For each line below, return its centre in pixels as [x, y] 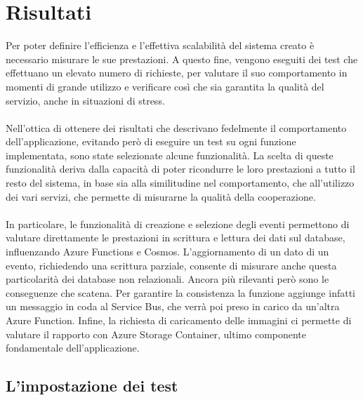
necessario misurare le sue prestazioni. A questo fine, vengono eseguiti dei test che [182, 59]
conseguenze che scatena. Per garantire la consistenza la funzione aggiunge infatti [180, 292]
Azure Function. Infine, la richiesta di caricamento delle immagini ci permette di [179, 320]
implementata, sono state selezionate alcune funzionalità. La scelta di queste [170, 155]
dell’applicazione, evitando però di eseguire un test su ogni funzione [151, 141]
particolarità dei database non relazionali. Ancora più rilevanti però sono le [167, 279]
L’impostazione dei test [92, 386]
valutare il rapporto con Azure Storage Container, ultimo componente [156, 334]
